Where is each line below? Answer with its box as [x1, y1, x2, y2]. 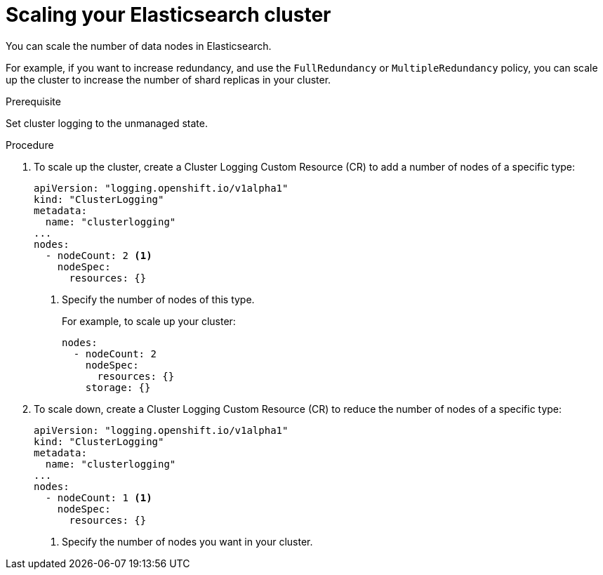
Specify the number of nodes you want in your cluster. [62, 535, 313, 548]
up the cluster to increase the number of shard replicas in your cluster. [6, 73, 331, 86]
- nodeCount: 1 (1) [45, 491, 152, 503]
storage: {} [85, 381, 151, 393]
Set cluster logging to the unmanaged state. [6, 117, 208, 129]
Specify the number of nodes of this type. [62, 293, 255, 305]
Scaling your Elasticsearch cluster [6, 3, 331, 27]
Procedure [6, 138, 54, 151]
